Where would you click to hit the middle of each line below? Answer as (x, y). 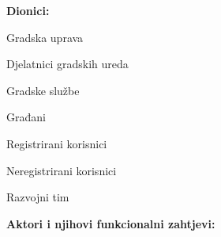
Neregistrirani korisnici (62, 170)
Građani (26, 117)
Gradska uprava (45, 37)
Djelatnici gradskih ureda (67, 64)
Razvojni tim (38, 197)
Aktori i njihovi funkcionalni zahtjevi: (111, 223)
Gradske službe (43, 90)
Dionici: (28, 10)
